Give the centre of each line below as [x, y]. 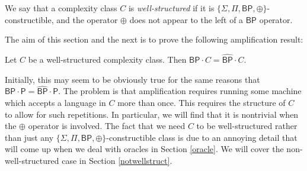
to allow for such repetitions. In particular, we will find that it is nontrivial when [152, 114]
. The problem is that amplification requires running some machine [180, 91]
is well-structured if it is [171, 8]
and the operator [87, 19]
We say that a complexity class [61, 8]
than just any [29, 137]
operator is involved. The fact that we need [107, 126]
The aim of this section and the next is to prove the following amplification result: [154, 39]
